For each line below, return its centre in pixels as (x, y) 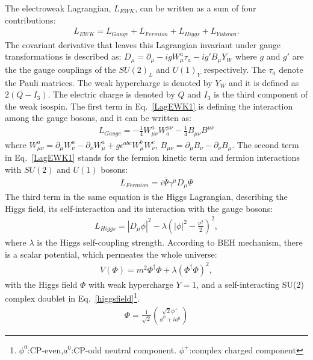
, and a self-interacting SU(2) (250, 284)
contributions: (30, 20)
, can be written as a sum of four (196, 8)
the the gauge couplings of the (60, 69)
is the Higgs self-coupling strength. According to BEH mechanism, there (170, 242)
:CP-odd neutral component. (124, 349)
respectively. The (235, 69)
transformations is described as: (63, 56)
